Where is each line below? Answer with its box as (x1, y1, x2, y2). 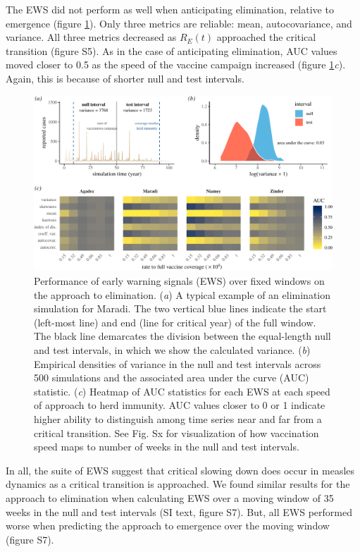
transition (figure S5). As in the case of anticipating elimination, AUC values (6, 43, 337, 58)
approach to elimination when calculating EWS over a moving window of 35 (6, 490, 334, 505)
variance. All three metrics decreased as (6, 30, 177, 44)
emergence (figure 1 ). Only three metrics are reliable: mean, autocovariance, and (6, 16, 352, 30)
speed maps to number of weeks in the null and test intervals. (34, 439, 299, 454)
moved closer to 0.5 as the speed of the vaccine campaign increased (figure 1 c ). (6, 57, 346, 72)
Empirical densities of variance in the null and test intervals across (34, 356, 321, 371)
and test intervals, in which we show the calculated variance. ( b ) (34, 342, 311, 357)
